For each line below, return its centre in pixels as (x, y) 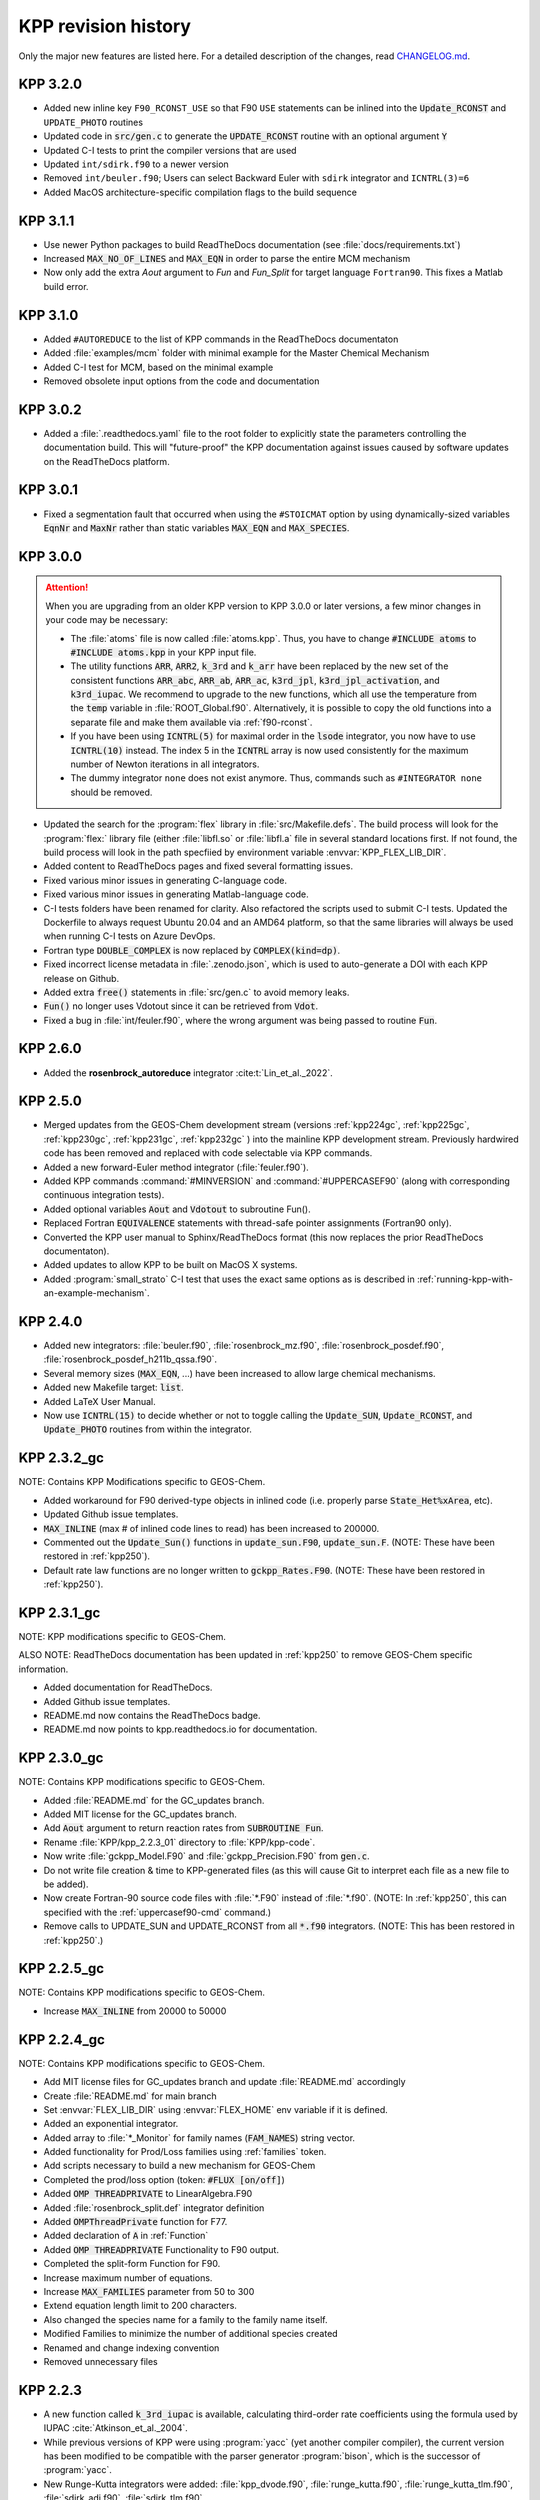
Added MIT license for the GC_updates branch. (140, 1814)
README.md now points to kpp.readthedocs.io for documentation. (180, 1729)
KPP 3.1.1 (46, 220)
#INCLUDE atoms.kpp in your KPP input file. (163, 652)
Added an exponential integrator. (111, 2124)
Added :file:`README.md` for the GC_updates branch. (154, 1800)
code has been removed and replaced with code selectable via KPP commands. (208, 1153)
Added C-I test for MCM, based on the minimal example (158, 367)
